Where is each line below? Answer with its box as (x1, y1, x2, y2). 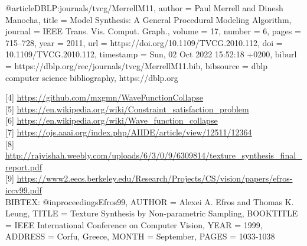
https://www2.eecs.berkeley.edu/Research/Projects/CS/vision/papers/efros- (17, 172, 293, 184)
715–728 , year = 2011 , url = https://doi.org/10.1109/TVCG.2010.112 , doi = (5, 36, 283, 48)
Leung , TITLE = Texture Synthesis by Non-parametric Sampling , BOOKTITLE (5, 207, 298, 219)
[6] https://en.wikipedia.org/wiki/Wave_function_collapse (5, 114, 218, 127)
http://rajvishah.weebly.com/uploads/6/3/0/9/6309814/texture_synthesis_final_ (5, 149, 302, 161)
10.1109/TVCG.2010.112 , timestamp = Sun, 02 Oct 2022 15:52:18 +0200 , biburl (5, 48, 297, 60)
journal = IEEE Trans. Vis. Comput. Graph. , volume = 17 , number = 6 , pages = (5, 25, 301, 37)
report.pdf (5, 160, 42, 173)
